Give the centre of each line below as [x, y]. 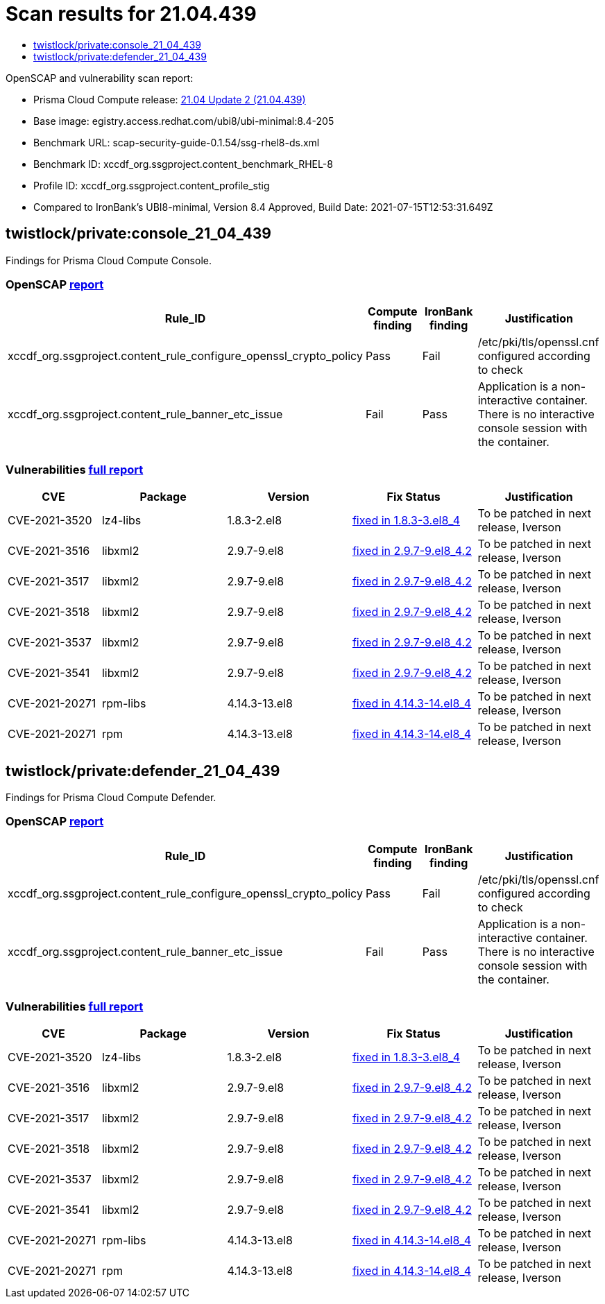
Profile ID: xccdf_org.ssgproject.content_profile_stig [152, 185]
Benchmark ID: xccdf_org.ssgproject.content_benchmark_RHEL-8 [183, 164]
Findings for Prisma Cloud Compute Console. [109, 260]
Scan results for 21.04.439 [131, 14]
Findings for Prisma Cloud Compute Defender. [111, 797]
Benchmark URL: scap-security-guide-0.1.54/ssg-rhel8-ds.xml [177, 142]
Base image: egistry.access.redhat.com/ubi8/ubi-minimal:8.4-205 [184, 121]
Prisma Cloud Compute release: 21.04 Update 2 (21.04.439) [170, 99]
